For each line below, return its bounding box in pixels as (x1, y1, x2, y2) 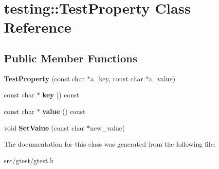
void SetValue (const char (4, 122, 85, 132)
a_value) (148, 73, 176, 83)
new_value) (90, 122, 125, 132)
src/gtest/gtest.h (4, 155, 54, 165)
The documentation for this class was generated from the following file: (4, 139, 216, 149)
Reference (4, 17, 72, 37)
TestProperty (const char (4, 73, 85, 83)
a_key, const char (90, 73, 143, 83)
